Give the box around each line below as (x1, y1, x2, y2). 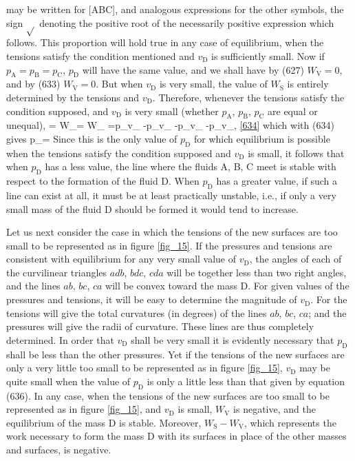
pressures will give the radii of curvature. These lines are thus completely (6, 319, 314, 334)
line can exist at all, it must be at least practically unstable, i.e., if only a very (6, 187, 336, 202)
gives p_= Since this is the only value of (6, 131, 177, 145)
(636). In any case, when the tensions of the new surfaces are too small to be (6, 388, 330, 402)
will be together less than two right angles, (166, 265, 347, 279)
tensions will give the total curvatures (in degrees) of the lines (6, 305, 267, 320)
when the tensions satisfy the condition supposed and (6, 145, 231, 160)
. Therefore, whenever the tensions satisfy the (152, 90, 345, 104)
